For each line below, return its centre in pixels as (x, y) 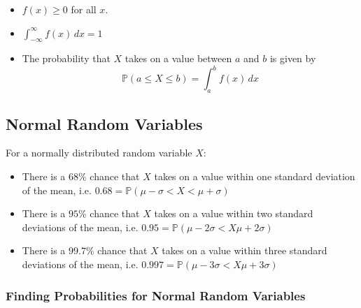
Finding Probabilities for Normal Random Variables (156, 295)
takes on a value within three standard (245, 250)
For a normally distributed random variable (99, 153)
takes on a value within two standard (234, 213)
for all (84, 9)
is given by (293, 58)
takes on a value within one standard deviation (255, 176)
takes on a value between (178, 58)
